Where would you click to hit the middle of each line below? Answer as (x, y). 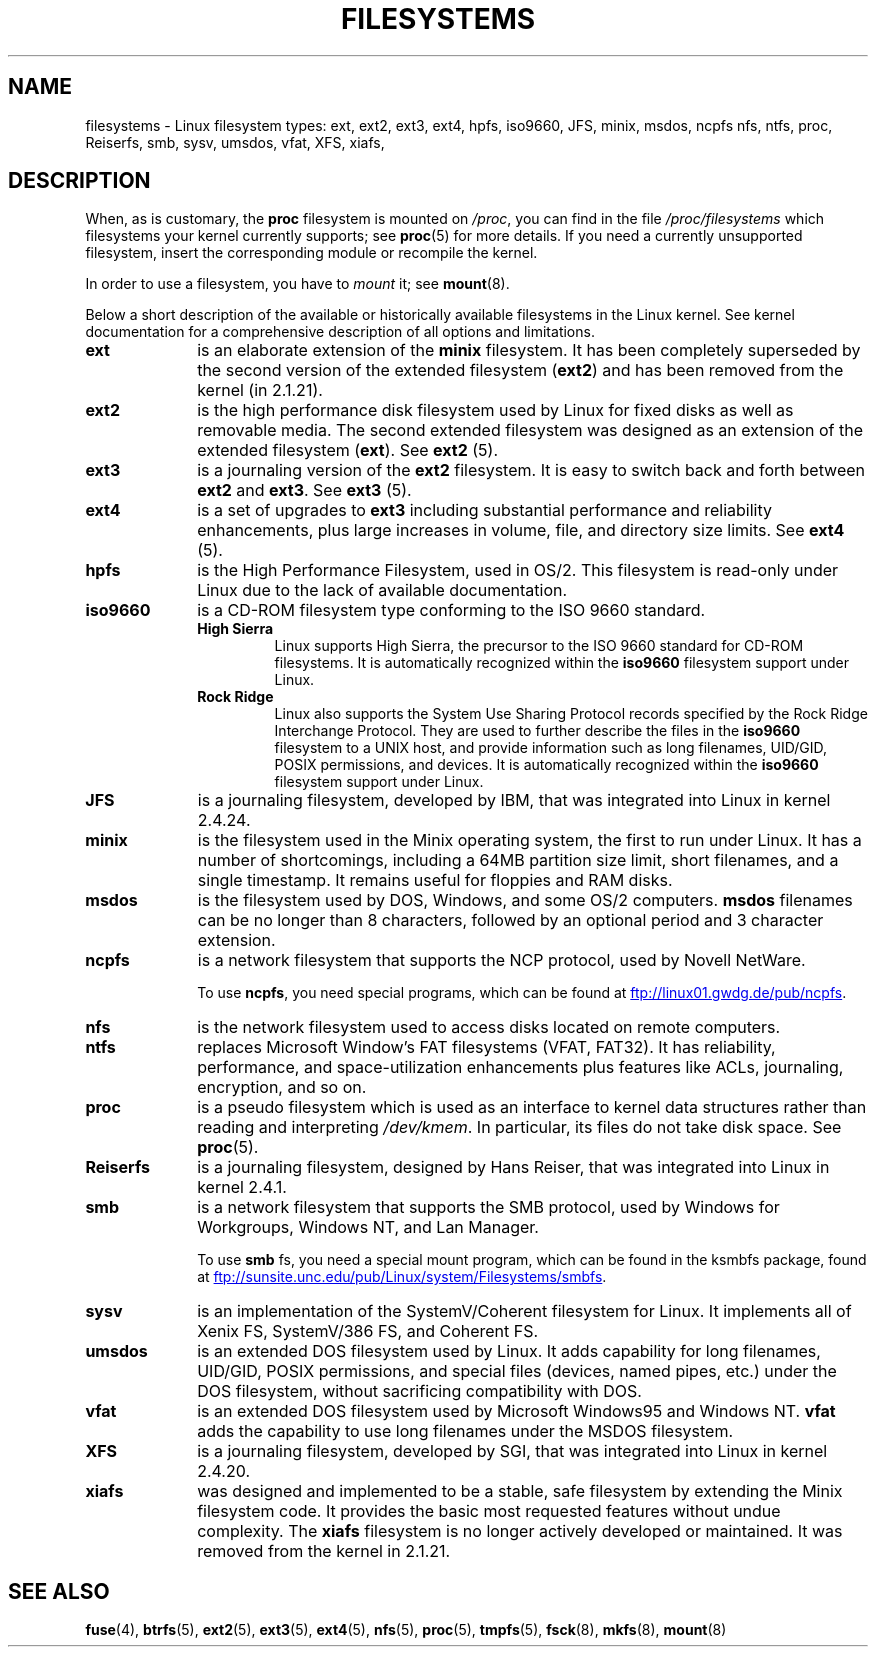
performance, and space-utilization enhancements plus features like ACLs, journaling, (520, 1067)
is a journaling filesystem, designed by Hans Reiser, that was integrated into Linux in (513, 1167)
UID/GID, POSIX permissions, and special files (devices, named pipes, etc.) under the (517, 1371)
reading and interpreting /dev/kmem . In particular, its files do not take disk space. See (519, 1127)
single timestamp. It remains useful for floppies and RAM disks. (435, 880)
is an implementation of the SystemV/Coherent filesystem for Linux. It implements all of (524, 1311)
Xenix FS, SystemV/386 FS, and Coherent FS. (368, 1331)
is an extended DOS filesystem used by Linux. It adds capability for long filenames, (509, 1351)
